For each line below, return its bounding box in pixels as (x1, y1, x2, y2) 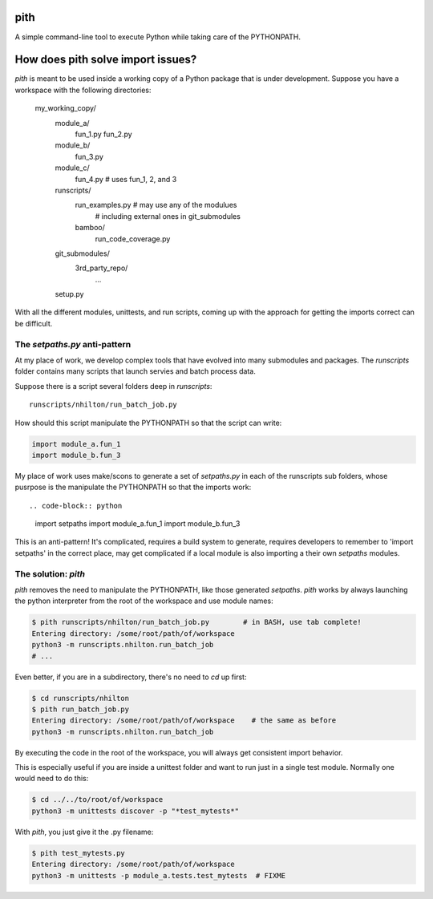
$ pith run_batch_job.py (31, 704, 130, 714)
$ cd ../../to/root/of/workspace (31, 795, 164, 804)
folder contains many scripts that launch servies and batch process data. (14, 366, 256, 376)
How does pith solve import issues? (14, 53, 197, 67)
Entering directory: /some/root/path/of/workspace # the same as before (31, 716, 337, 725)
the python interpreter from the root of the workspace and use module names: (14, 596, 273, 605)
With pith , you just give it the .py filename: (14, 827, 154, 836)
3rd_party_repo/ (75, 263, 128, 273)
